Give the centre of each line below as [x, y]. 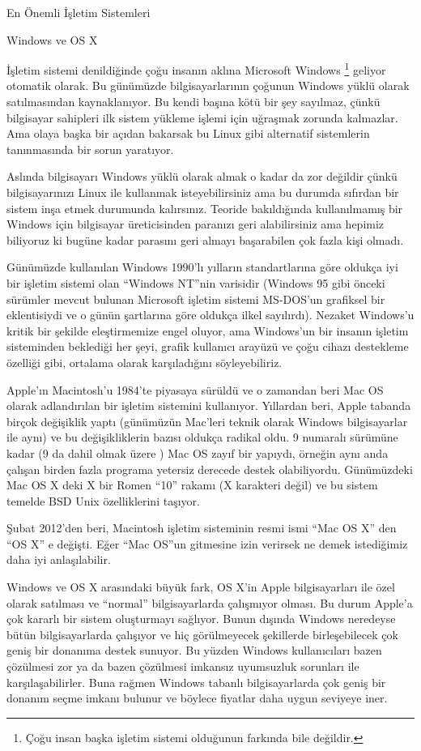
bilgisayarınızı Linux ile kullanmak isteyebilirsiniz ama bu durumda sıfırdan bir [203, 192]
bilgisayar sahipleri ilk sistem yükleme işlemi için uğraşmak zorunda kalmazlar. [202, 117]
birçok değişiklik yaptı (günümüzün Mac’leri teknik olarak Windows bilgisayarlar [207, 421]
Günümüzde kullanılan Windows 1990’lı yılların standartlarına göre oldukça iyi [202, 267]
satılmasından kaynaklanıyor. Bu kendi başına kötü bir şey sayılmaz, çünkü [193, 102]
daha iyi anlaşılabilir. [59, 559]
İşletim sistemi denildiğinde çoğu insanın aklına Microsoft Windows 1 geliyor [196, 68]
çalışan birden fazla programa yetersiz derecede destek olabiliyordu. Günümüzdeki [210, 469]
